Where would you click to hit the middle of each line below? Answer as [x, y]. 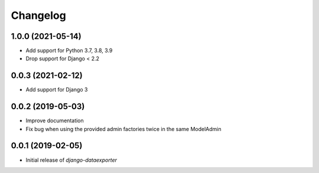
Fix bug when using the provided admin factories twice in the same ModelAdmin [123, 129]
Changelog [38, 15]
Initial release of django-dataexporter [71, 160]
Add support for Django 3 [57, 90]
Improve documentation [55, 120]
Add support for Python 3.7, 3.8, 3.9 [69, 51]
